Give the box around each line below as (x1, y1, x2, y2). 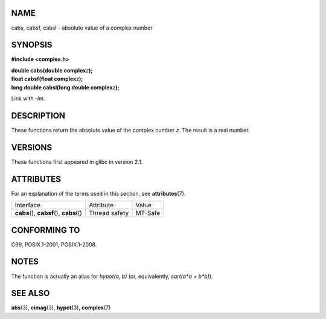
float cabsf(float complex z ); (11, 76, 83, 83)
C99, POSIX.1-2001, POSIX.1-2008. (11, 240, 97, 248)
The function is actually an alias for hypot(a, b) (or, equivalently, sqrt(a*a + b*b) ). (11, 272, 213, 280)
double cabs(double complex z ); (11, 66, 93, 74)
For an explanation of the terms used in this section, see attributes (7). (11, 190, 186, 197)
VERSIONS (11, 142, 53, 152)
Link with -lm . (11, 94, 45, 102)
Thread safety (88, 209, 129, 217)
